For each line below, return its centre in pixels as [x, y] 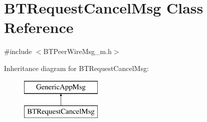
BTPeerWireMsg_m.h [77, 51]
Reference [39, 27]
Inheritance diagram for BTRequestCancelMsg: [76, 68]
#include [18, 51]
